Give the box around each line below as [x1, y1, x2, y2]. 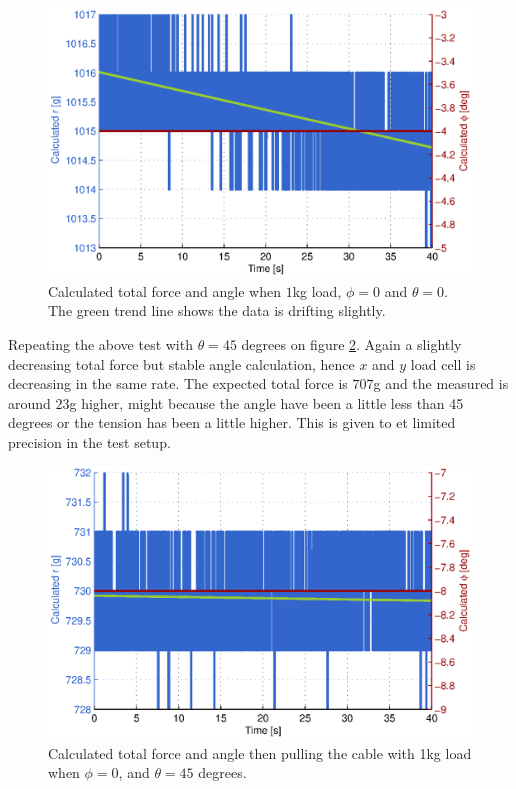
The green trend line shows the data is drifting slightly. [48, 300, 386, 321]
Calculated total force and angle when [48, 280, 281, 301]
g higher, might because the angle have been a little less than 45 [69, 392, 464, 413]
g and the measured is [373, 373, 509, 394]
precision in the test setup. [8, 431, 171, 452]
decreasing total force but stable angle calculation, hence [8, 353, 355, 374]
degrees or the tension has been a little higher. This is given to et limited [8, 412, 456, 433]
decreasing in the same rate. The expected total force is [8, 373, 348, 394]
